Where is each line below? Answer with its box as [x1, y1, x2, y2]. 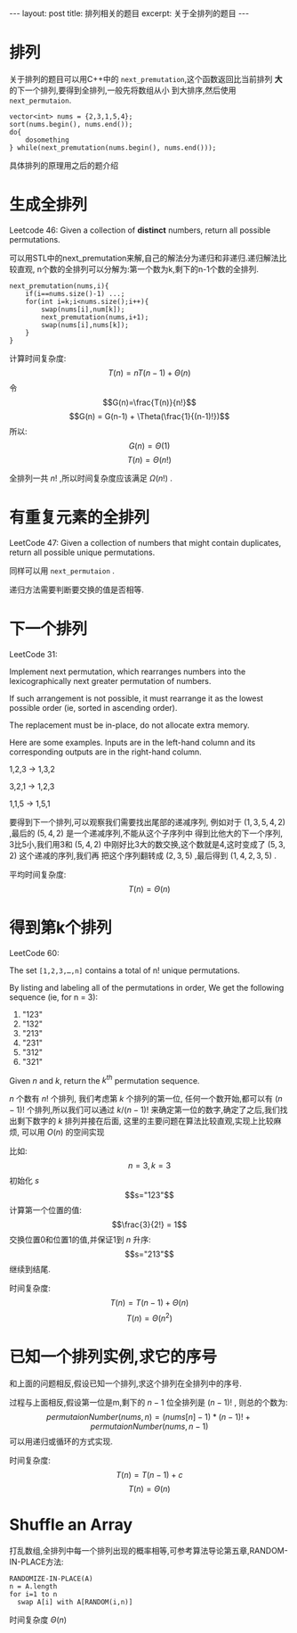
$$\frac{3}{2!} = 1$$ [111, 1219, 188, 1230]
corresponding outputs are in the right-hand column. [9, 746, 202, 757]
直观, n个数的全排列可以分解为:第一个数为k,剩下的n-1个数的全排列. [16, 263, 260, 274]
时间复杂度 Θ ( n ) [9, 1614, 68, 1625]
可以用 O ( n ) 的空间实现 [20, 1126, 105, 1138]
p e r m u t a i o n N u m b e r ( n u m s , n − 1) [90, 1421, 209, 1431]
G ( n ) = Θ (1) [128, 440, 171, 451]
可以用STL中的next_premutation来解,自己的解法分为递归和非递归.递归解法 [9, 252, 279, 263]
